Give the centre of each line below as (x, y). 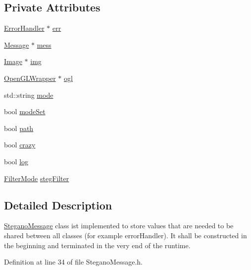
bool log (16, 161)
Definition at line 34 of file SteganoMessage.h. (73, 262)
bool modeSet (25, 111)
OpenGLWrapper (30, 78)
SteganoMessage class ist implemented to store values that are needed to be (119, 226)
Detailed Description (58, 205)
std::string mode (29, 95)
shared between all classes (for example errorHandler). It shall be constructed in (125, 235)
